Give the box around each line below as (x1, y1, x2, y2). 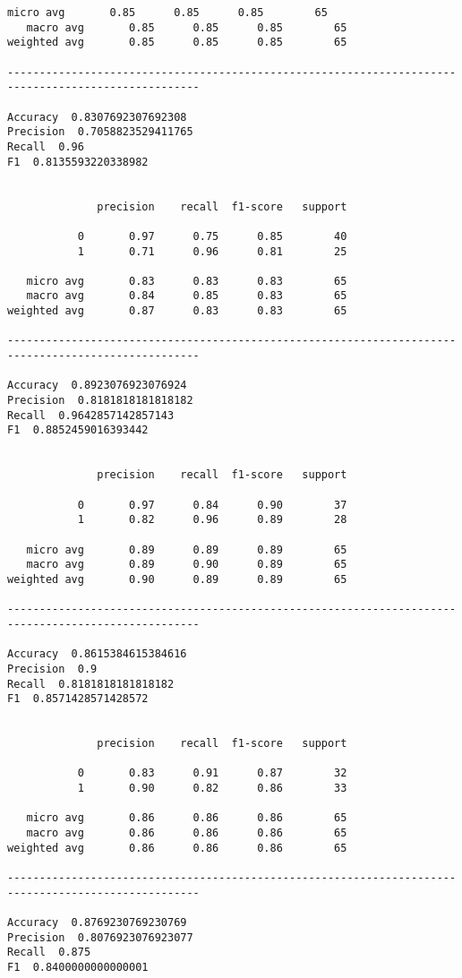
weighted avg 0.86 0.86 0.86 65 (7, 841, 347, 854)
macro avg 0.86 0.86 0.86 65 (26, 827, 347, 840)
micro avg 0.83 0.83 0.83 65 (26, 274, 347, 287)
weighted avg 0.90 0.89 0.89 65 (7, 572, 347, 586)
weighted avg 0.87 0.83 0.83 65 (7, 305, 347, 318)
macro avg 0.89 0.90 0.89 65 (26, 558, 347, 571)
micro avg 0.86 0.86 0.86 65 (26, 811, 347, 825)
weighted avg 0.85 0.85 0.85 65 (7, 36, 347, 49)
